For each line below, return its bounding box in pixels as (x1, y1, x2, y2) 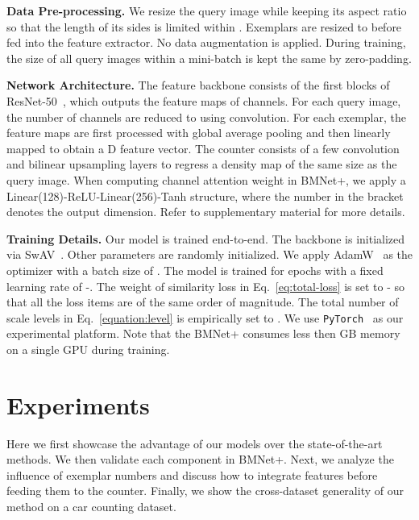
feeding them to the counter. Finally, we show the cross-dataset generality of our (6, 482, 404, 499)
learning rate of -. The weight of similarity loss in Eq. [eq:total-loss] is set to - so (6, 277, 405, 294)
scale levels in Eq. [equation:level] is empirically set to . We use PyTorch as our (6, 309, 404, 326)
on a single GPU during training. (6, 340, 170, 357)
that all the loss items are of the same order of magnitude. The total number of (6, 293, 399, 310)
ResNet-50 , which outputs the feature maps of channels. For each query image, (6, 92, 401, 109)
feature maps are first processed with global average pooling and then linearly (6, 124, 391, 141)
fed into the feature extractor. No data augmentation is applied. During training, (6, 34, 406, 51)
